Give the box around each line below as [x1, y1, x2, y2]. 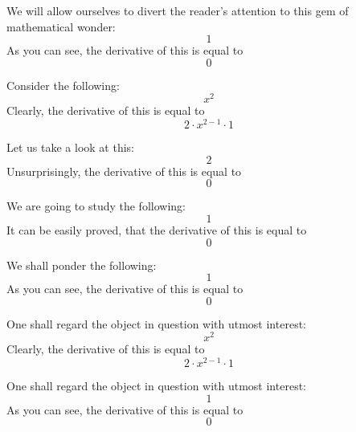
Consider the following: [6, 76, 120, 93]
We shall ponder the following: [6, 256, 157, 273]
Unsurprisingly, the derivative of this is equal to [6, 162, 242, 179]
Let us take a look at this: [6, 139, 134, 156]
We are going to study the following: [6, 198, 186, 214]
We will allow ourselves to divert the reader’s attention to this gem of [6, 2, 349, 18]
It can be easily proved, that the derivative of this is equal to [6, 221, 307, 238]
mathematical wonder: [6, 18, 116, 35]
